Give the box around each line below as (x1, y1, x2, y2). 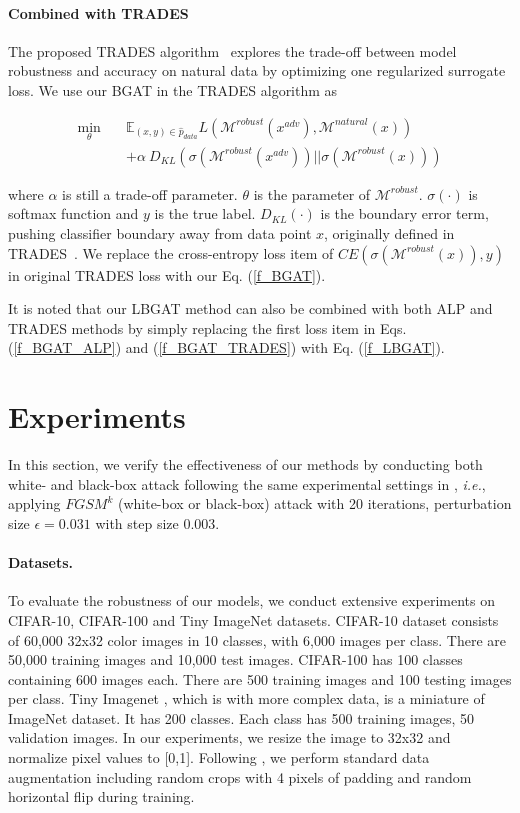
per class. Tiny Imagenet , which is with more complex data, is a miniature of (8, 688, 485, 709)
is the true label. (154, 203, 256, 224)
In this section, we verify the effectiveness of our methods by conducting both (8, 454, 483, 475)
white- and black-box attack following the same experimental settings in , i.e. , (8, 473, 486, 494)
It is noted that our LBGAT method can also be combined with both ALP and (8, 298, 493, 319)
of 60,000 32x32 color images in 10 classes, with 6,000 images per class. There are (8, 629, 506, 650)
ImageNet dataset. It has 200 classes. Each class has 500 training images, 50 (8, 707, 474, 728)
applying (8, 493, 61, 514)
